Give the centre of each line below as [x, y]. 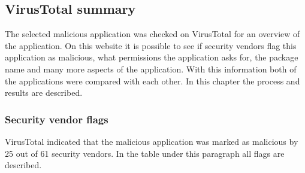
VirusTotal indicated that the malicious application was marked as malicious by [152, 141]
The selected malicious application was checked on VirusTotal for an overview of [152, 34]
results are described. [44, 92]
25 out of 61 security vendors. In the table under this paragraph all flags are [145, 153]
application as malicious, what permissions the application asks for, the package [152, 57]
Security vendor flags [57, 119]
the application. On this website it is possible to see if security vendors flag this [151, 45]
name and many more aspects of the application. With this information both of [151, 69]
